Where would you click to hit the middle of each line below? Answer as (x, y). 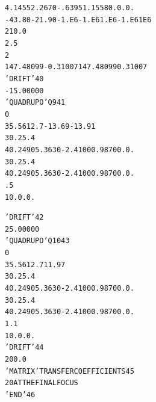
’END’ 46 (20, 395)
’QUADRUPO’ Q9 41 (35, 103)
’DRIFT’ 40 (24, 79)
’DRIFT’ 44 (24, 348)
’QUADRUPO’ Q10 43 (37, 241)
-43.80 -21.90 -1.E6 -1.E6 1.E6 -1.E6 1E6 (78, 20)
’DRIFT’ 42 (24, 218)
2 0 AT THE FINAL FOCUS (42, 383)
